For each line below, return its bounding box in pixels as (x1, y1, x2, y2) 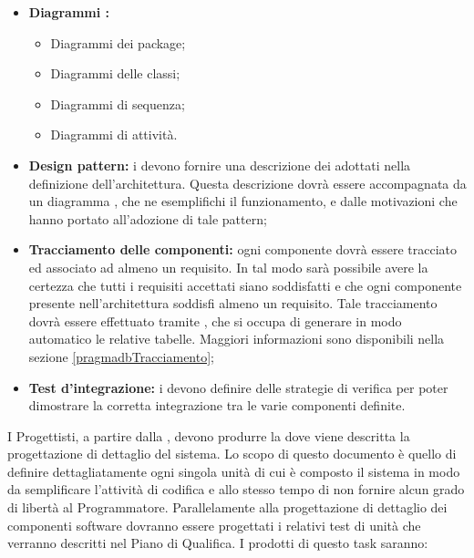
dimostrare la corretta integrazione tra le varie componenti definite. (28, 396, 406, 415)
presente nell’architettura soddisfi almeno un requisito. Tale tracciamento (28, 294, 438, 313)
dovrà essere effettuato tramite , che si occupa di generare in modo (28, 311, 402, 330)
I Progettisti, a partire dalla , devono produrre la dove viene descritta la (7, 426, 410, 445)
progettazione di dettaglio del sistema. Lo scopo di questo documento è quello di (7, 444, 457, 463)
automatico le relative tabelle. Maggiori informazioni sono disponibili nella (28, 329, 445, 348)
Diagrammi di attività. (50, 125, 178, 144)
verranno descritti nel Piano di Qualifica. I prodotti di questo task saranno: (7, 533, 428, 553)
